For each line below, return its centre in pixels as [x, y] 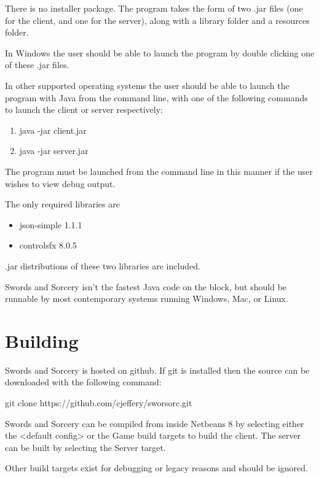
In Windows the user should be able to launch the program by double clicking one [160, 52]
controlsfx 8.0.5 [48, 245]
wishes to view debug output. [60, 183]
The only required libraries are [62, 204]
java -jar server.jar [54, 151]
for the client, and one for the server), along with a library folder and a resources [157, 20]
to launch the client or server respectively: [84, 110]
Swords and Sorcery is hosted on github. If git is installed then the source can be [157, 370]
